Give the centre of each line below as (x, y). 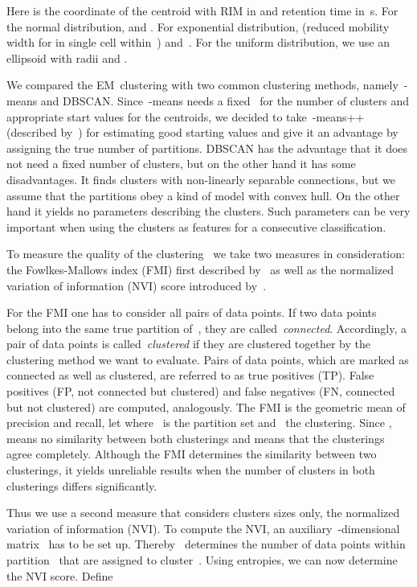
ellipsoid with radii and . (67, 57)
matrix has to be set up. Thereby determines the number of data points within (206, 544)
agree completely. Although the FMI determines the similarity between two (192, 454)
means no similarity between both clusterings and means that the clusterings (196, 438)
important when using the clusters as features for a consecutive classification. (196, 226)
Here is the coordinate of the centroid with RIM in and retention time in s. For (202, 10)
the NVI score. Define (60, 575)
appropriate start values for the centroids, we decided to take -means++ (186, 116)
